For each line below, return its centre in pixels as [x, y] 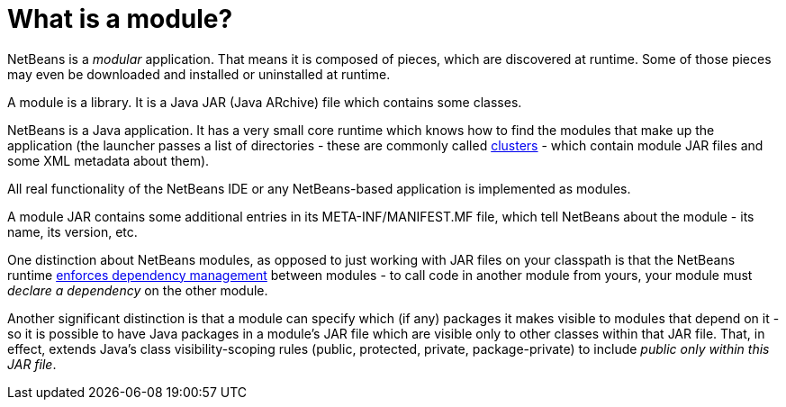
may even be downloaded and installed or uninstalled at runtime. [199, 74]
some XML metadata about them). [108, 160]
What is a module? [120, 19]
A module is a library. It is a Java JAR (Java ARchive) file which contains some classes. [265, 102]
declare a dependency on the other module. [138, 290]
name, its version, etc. [72, 231]
